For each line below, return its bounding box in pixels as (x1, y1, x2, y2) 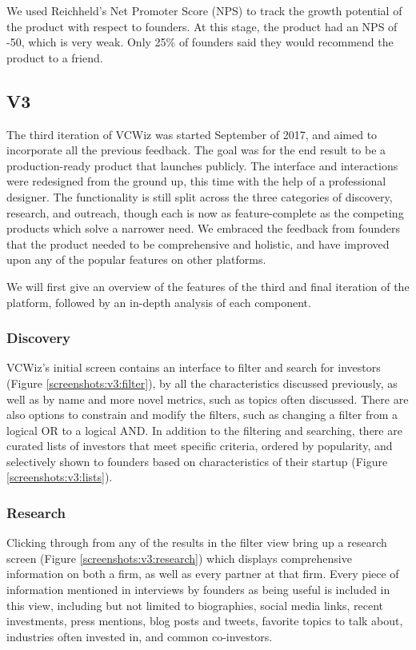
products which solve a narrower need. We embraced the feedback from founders (6, 220, 401, 237)
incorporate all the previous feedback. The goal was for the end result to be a (6, 142, 386, 158)
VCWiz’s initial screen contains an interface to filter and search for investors (6, 359, 381, 376)
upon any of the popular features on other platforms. (6, 251, 266, 268)
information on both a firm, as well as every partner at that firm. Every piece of (6, 565, 399, 582)
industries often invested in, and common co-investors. (6, 628, 273, 644)
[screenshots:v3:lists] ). (6, 469, 113, 485)
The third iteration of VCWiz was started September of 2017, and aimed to (6, 126, 378, 142)
